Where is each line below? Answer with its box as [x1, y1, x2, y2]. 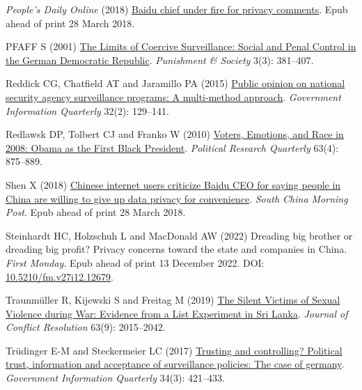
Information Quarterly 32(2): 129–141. [6, 103, 169, 118]
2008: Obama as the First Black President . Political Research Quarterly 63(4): [6, 140, 339, 155]
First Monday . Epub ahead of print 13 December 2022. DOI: [6, 255, 265, 270]
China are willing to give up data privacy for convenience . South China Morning [6, 191, 348, 205]
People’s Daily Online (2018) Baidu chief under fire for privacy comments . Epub [6, 2, 348, 16]
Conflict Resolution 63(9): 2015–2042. [6, 320, 166, 334]
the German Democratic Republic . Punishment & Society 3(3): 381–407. [6, 52, 314, 67]
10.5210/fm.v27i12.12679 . [6, 269, 113, 283]
